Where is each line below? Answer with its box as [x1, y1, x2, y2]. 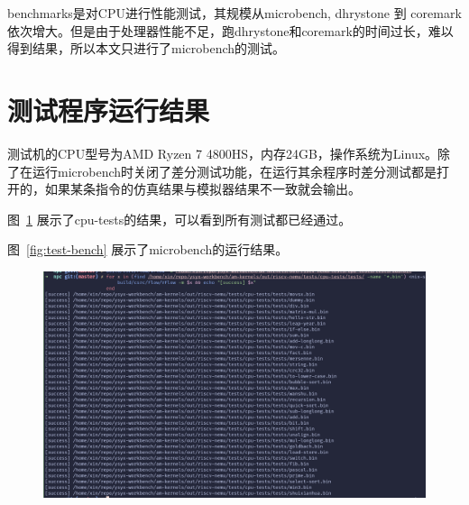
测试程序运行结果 [7, 91, 210, 128]
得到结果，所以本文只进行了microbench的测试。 [7, 39, 286, 58]
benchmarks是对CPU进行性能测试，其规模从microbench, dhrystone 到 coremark [7, 4, 462, 22]
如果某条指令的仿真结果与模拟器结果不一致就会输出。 [44, 179, 361, 198]
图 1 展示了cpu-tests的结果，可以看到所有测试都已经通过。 [7, 209, 352, 228]
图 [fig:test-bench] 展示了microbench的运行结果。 [7, 240, 289, 259]
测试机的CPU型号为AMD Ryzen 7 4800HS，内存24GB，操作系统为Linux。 [7, 143, 438, 162]
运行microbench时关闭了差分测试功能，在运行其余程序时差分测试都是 [32, 161, 437, 180]
